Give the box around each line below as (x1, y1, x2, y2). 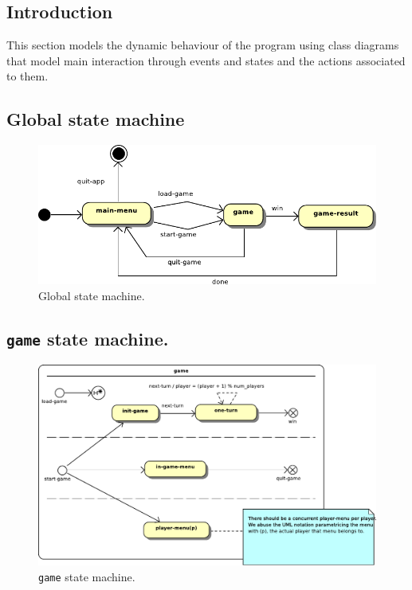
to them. (6, 68, 49, 84)
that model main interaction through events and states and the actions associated (6, 52, 406, 68)
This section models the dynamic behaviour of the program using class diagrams (6, 37, 399, 53)
